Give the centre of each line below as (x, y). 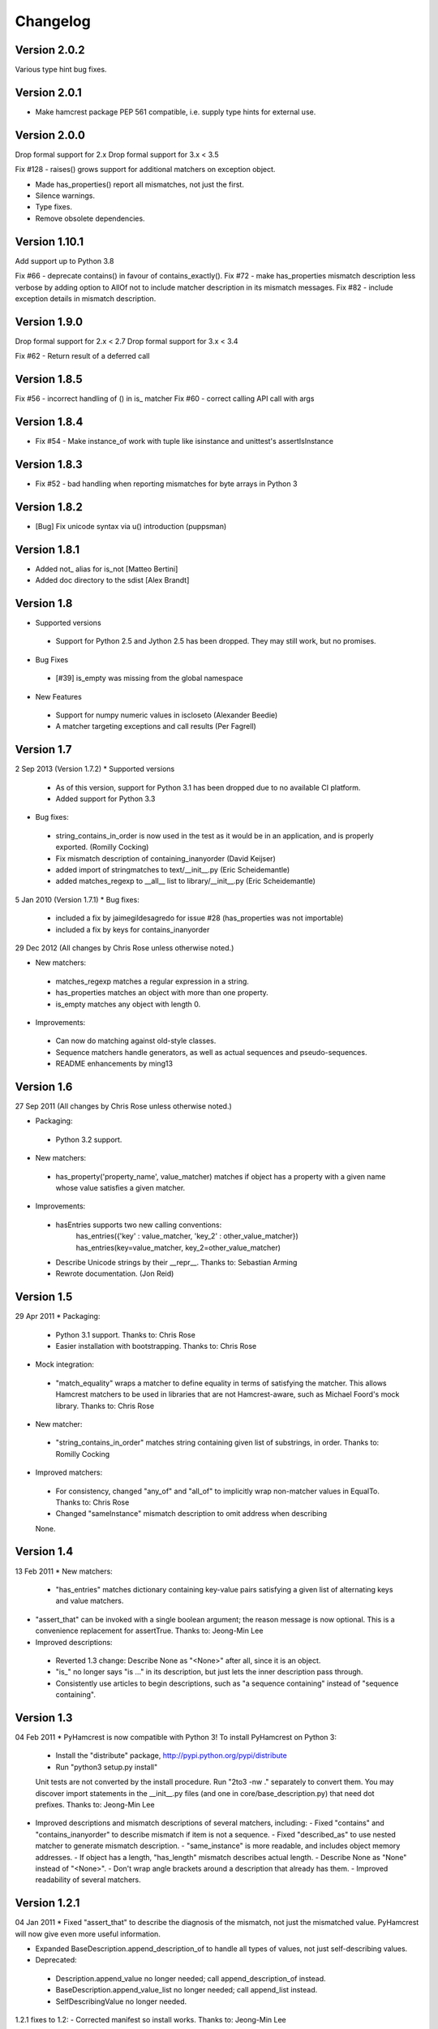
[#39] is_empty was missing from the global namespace (149, 678)
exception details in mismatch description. (86, 298)
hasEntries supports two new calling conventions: (139, 1225)
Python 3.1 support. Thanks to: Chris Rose (126, 1334)
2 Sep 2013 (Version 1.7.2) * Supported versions (95, 769)
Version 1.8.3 (49, 464)
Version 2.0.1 (49, 92)
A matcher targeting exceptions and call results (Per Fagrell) (156, 726)
